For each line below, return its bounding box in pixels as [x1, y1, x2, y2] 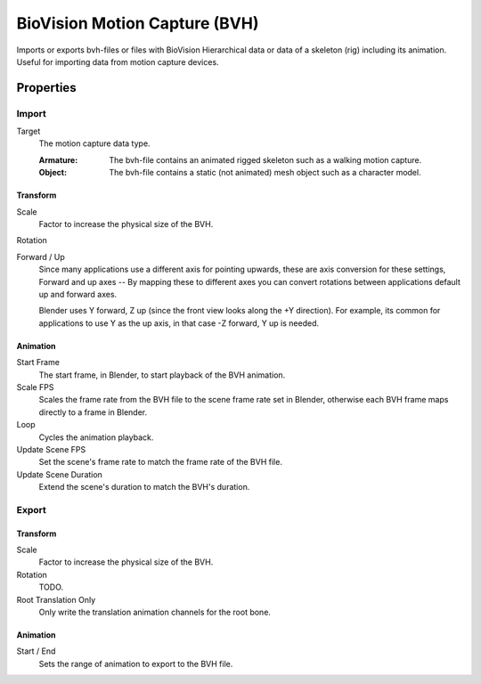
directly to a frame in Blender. [38, 406, 148, 418]
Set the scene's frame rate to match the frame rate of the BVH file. [38, 457, 282, 468]
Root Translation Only [16, 594, 96, 605]
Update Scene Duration [16, 468, 102, 480]
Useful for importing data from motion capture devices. [16, 56, 219, 67]
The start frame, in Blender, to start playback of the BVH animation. [38, 370, 286, 380]
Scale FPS [16, 381, 54, 392]
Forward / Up [16, 251, 66, 262]
